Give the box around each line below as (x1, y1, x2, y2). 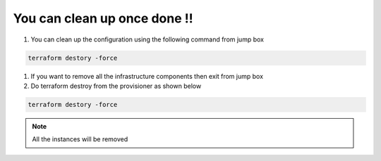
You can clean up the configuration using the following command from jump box (30, 35, 265, 44)
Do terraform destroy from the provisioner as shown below (30, 82, 202, 90)
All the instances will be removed (32, 135, 128, 143)
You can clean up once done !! (13, 11, 193, 26)
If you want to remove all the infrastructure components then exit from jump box (30, 72, 264, 80)
